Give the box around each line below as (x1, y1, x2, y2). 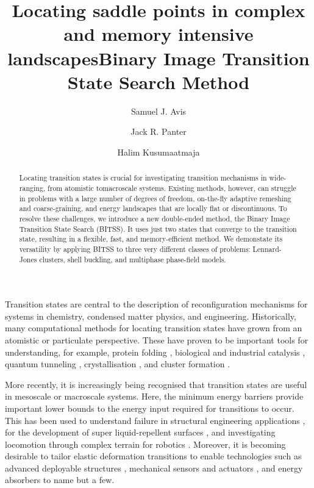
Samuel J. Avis (130, 104, 187, 117)
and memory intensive (63, 21, 254, 46)
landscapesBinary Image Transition (7, 45, 310, 70)
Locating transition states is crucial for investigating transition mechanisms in (19, 173, 267, 183)
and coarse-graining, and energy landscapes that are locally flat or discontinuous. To (19, 203, 287, 213)
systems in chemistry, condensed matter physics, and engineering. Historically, (5, 309, 296, 322)
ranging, (19, 182, 46, 193)
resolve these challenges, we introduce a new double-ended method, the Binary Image (19, 213, 290, 223)
